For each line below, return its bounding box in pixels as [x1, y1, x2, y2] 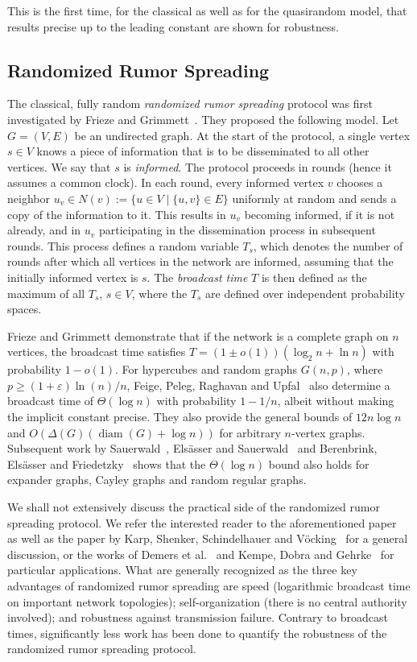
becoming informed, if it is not [244, 205, 395, 222]
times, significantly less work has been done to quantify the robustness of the [7, 624, 387, 641]
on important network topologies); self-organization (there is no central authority [7, 593, 407, 610]
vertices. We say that [7, 158, 111, 175]
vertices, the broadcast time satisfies [7, 343, 186, 360]
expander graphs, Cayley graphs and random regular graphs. [7, 471, 307, 488]
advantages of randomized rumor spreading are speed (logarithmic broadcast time [7, 577, 411, 594]
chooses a [336, 174, 383, 191]
